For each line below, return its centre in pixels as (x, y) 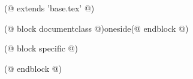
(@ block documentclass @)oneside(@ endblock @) (96, 28)
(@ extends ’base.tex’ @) (49, 8)
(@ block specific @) (41, 48)
